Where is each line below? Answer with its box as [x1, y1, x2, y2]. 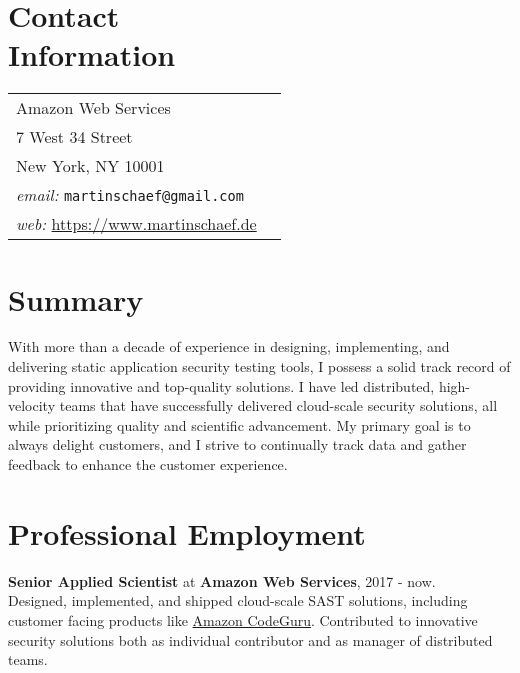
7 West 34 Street [16, 125, 133, 149]
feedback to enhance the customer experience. [8, 454, 288, 474]
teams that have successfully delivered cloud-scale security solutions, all [59, 395, 498, 416]
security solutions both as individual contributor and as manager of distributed [8, 629, 493, 650]
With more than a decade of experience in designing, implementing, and [8, 336, 450, 357]
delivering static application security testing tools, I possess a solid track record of [8, 356, 511, 377]
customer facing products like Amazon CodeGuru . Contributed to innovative [8, 609, 478, 630]
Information [8, 34, 176, 75]
